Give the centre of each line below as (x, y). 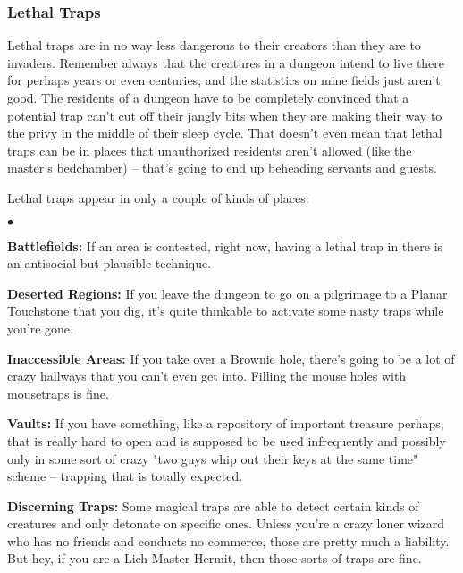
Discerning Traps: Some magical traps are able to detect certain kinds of (213, 506)
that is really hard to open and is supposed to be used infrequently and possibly (227, 440)
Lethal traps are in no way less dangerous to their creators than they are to (214, 45)
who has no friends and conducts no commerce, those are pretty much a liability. (228, 540)
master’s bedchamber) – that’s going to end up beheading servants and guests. (222, 168)
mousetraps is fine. (58, 393)
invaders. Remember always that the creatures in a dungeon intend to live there (226, 62)
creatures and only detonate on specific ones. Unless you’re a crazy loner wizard (226, 523)
